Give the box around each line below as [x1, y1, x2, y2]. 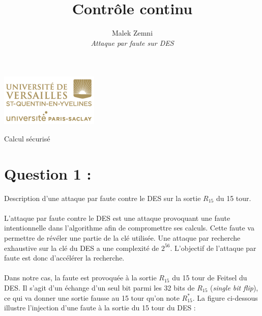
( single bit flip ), [210, 282, 258, 293]
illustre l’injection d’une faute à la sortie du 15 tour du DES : [4, 302, 196, 313]
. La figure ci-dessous [192, 292, 258, 303]
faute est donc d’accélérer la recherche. [4, 252, 125, 263]
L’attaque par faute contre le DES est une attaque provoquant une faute [4, 212, 230, 223]
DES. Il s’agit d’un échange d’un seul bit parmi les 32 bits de [4, 282, 195, 293]
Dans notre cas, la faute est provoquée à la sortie [4, 272, 157, 283]
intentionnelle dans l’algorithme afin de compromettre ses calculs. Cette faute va [4, 222, 254, 233]
